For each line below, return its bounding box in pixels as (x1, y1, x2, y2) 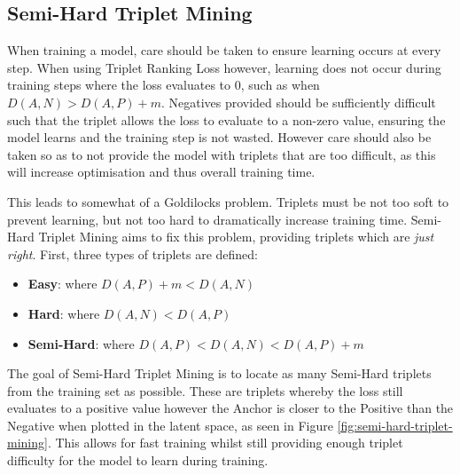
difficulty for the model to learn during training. (7, 451, 269, 470)
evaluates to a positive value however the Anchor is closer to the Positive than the (7, 399, 454, 417)
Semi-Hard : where (27, 334, 135, 352)
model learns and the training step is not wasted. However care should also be (7, 128, 432, 146)
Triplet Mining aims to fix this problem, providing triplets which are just (38, 227, 434, 246)
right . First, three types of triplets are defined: (7, 244, 258, 263)
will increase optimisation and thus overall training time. (7, 162, 316, 181)
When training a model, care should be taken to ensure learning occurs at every (7, 41, 441, 59)
